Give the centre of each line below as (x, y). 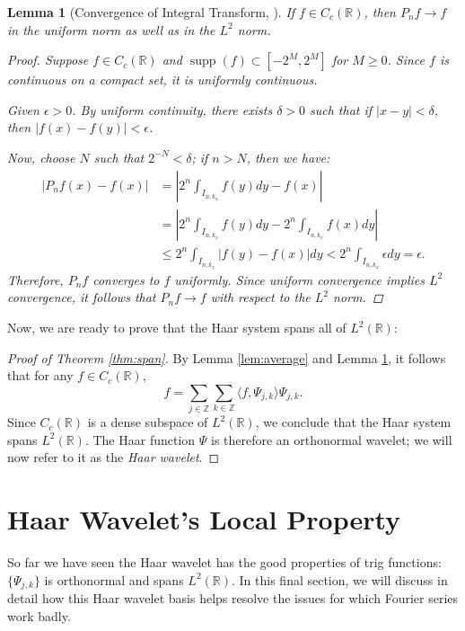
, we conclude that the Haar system (353, 422)
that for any (40, 375)
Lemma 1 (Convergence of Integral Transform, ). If (151, 12)
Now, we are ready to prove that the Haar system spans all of (177, 328)
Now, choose (41, 157)
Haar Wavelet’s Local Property (204, 519)
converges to (126, 279)
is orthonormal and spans (114, 579)
